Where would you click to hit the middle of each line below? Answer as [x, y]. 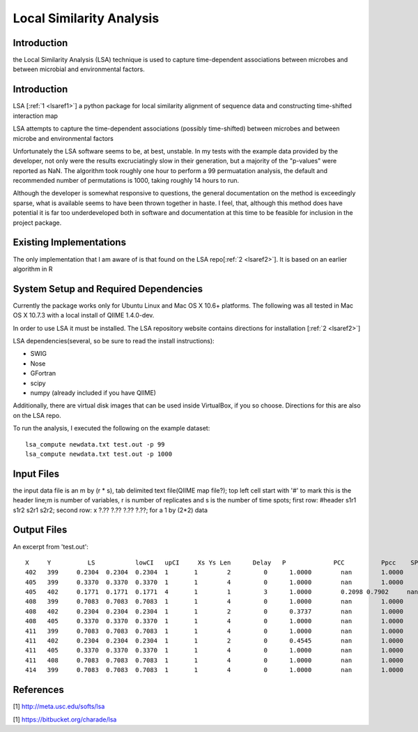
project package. [37, 223]
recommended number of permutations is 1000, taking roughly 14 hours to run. [126, 181]
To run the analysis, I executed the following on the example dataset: [111, 428]
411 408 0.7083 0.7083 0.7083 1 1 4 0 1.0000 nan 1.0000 [215, 660]
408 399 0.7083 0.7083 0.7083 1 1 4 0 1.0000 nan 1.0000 [215, 602]
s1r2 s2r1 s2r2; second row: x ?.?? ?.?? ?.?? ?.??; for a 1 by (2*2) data [110, 510]
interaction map [36, 116]
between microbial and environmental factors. [79, 69]
